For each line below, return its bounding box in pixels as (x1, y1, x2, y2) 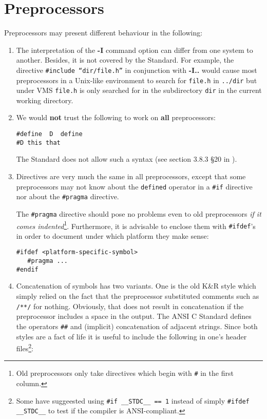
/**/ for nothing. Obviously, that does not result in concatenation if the (16, 300, 244, 311)
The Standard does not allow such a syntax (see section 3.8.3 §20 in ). (16, 154, 237, 164)
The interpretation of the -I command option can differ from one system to (16, 44, 253, 55)
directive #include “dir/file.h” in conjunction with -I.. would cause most (16, 64, 257, 75)
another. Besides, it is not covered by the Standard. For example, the (16, 54, 234, 65)
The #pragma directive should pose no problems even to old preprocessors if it (16, 208, 261, 219)
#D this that (16, 139, 61, 146)
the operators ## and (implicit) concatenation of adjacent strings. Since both (16, 320, 258, 331)
